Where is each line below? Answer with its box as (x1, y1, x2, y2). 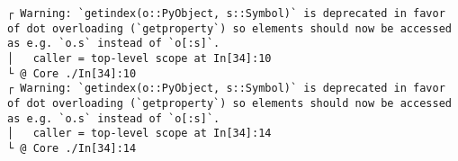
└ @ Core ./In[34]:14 (7, 142, 137, 156)
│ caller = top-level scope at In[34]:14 (7, 127, 272, 140)
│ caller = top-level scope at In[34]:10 (7, 52, 272, 66)
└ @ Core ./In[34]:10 (7, 67, 137, 80)
